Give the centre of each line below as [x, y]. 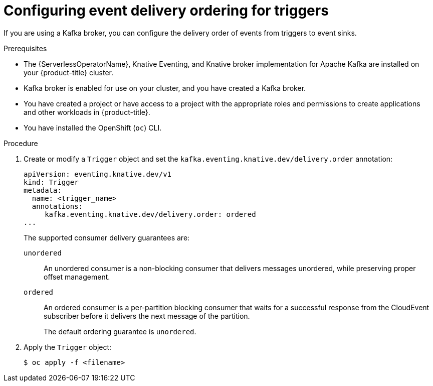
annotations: [57, 206]
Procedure [21, 143]
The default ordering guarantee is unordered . [120, 331]
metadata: [43, 190]
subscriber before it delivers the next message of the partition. [147, 316]
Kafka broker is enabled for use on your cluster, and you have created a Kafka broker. [165, 88]
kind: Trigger [51, 182]
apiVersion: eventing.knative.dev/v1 [98, 174]
